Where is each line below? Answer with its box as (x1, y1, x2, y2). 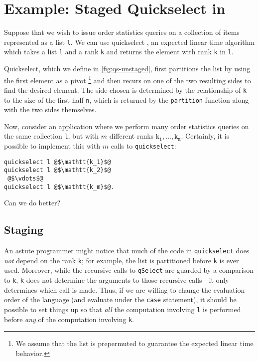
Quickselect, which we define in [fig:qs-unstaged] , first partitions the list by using (4, 63, 251, 74)
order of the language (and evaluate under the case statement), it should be (4, 294, 237, 305)
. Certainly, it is (181, 131, 230, 141)
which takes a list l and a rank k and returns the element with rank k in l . (4, 46, 234, 57)
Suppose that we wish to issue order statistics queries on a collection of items (4, 27, 240, 37)
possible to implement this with (4, 141, 101, 151)
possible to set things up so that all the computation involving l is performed (4, 304, 241, 314)
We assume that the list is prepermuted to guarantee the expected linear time (15, 338, 254, 349)
